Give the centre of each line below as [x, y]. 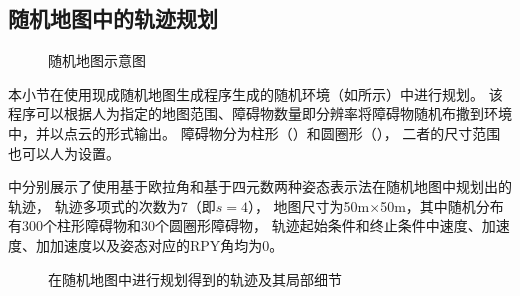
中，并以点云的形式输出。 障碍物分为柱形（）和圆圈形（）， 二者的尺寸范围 [254, 132]
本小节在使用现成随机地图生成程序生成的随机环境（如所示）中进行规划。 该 [255, 93]
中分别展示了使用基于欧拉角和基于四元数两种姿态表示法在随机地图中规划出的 [260, 186]
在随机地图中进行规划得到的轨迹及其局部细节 [195, 278]
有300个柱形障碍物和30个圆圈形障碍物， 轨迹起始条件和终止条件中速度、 [245, 225]
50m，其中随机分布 [442, 205]
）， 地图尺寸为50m [308, 205]
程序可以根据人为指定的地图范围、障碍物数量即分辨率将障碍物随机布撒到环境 [260, 113]
